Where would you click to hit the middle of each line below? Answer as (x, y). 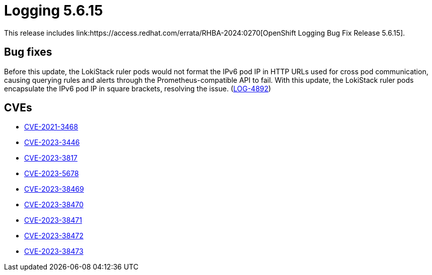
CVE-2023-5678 (52, 174)
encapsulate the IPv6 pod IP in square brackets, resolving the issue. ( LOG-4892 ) (138, 88)
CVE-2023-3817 (51, 158)
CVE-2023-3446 (52, 143)
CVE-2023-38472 (54, 236)
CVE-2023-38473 (54, 251)
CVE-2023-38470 (54, 205)
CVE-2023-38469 (54, 189)
